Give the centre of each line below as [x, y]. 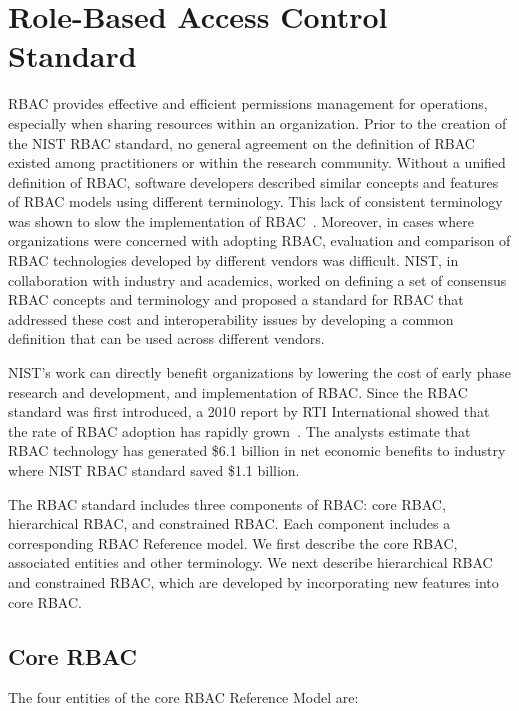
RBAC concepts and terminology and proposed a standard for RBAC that [236, 299]
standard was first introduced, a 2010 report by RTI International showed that [249, 411]
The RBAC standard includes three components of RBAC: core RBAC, [227, 503]
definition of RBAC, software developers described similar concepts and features [253, 181]
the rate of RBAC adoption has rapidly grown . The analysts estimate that [239, 430]
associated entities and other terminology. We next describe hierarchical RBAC [250, 562]
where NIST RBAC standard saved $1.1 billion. [154, 470]
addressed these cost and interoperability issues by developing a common [231, 318]
